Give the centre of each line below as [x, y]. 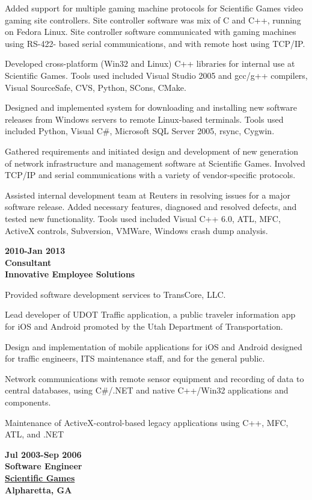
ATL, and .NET [35, 434]
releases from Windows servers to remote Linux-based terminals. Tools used [144, 119]
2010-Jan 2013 [35, 251]
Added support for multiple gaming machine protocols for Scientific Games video [154, 8]
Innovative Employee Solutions [70, 274]
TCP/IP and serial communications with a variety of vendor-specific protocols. [150, 175]
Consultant [28, 262]
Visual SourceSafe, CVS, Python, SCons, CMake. [96, 87]
